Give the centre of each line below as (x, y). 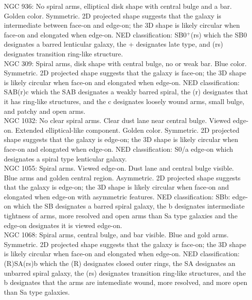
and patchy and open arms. (45, 111)
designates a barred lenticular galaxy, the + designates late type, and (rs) (114, 44)
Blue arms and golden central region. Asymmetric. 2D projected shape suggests (122, 177)
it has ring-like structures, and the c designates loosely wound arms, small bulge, (124, 101)
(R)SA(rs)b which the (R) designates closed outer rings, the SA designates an (120, 263)
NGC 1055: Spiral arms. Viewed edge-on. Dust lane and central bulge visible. (119, 168)
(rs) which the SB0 (219, 34)
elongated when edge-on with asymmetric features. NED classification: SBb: (117, 196)
